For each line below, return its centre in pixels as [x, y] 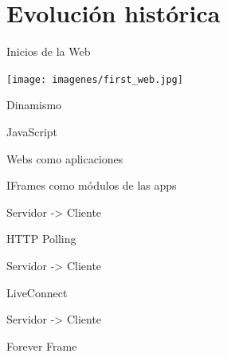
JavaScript [32, 131]
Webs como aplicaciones [65, 158]
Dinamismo [34, 105]
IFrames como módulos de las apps [92, 185]
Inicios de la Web [49, 51]
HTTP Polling [41, 239]
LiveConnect [37, 292]
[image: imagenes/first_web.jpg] [95, 79]
